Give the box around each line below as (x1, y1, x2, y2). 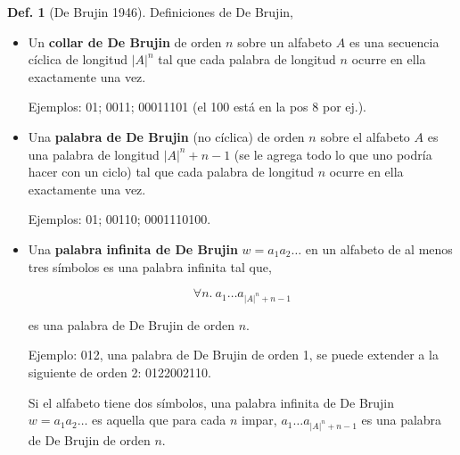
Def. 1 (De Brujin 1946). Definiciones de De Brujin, (7, 3, 293, 21)
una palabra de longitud (28, 145, 160, 163)
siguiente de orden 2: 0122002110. (28, 363, 211, 382)
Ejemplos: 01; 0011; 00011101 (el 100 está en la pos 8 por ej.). (28, 97, 367, 116)
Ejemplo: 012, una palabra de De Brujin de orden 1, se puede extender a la (28, 345, 439, 364)
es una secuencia (349, 32, 439, 51)
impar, (242, 410, 277, 429)
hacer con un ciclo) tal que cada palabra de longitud (28, 162, 314, 181)
